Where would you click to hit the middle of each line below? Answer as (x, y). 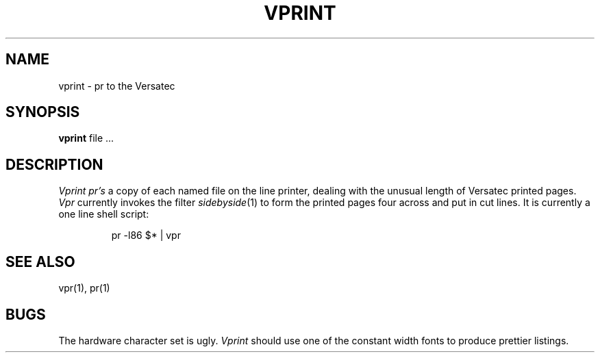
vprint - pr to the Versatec (117, 86)
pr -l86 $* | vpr (146, 235)
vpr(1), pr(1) (84, 288)
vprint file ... (86, 138)
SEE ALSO (40, 261)
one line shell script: (104, 214)
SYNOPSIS (43, 112)
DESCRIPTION (54, 164)
